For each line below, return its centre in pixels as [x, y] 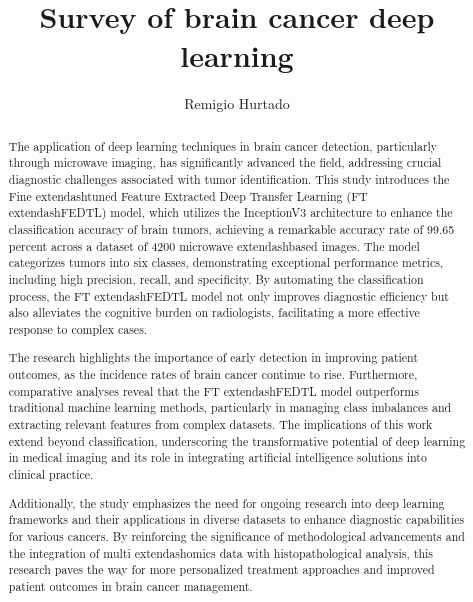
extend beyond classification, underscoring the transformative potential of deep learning [237, 440]
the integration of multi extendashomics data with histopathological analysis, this [221, 552]
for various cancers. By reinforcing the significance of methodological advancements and [236, 535]
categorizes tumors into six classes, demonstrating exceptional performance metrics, [226, 262]
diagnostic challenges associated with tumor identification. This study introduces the [229, 179]
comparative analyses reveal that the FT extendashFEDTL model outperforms [213, 390]
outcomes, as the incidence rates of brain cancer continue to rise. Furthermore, [213, 374]
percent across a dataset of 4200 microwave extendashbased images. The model [214, 245]
